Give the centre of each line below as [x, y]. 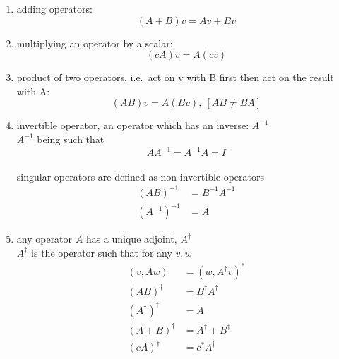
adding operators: [54, 8]
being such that [71, 139]
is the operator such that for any [102, 252]
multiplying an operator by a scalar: [95, 43]
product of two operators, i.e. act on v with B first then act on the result [175, 77]
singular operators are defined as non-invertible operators [141, 176]
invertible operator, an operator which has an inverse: [133, 125]
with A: [33, 91]
